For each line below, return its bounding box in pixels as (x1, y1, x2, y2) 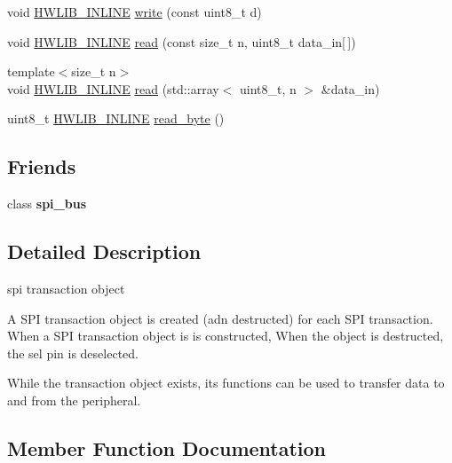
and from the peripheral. (7, 390, 141, 409)
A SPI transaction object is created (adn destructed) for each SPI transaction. (7, 309, 433, 327)
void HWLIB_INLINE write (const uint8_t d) (7, 3, 262, 20)
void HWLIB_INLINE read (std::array (7, 79, 219, 98)
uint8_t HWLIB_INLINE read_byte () (7, 109, 225, 128)
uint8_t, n (239, 79, 297, 98)
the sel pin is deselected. (7, 343, 139, 362)
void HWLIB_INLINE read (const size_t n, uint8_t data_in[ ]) (7, 32, 356, 51)
